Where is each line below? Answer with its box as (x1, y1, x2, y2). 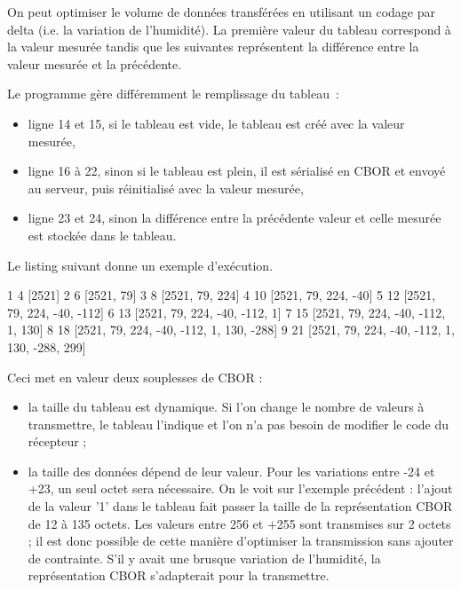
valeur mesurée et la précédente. (7, 54, 182, 73)
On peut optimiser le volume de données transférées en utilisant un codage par (7, 3, 435, 20)
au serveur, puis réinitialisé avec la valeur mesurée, (28, 178, 304, 197)
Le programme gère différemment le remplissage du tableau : (7, 84, 339, 103)
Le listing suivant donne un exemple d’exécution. (7, 256, 274, 274)
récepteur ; (28, 432, 87, 451)
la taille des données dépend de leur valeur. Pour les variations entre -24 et (28, 461, 435, 480)
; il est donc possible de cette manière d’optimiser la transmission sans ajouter (28, 531, 454, 550)
